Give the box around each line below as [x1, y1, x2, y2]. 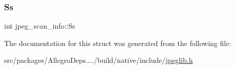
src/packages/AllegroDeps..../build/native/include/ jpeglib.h [4, 55, 193, 65]
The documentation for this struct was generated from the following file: [4, 37, 231, 48]
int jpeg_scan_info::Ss [4, 20, 75, 31]
